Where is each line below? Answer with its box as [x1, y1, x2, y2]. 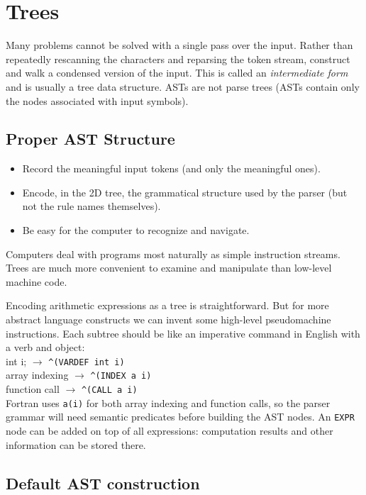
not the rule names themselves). [22, 199, 161, 213]
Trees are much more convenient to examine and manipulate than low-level [6, 260, 332, 275]
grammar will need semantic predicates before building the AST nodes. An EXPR [6, 409, 355, 424]
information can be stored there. [6, 437, 146, 452]
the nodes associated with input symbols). [6, 93, 189, 108]
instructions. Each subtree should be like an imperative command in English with [6, 326, 360, 340]
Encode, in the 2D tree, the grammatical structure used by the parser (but [22, 184, 348, 199]
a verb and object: [6, 340, 85, 355]
